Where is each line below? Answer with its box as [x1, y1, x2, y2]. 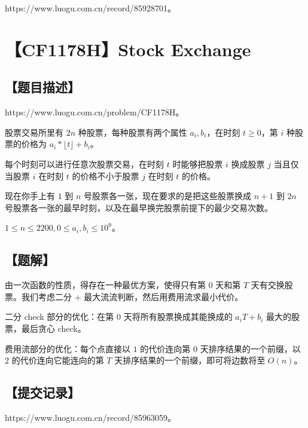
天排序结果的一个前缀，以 [200, 342, 301, 354]
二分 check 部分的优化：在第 [5, 310, 114, 323]
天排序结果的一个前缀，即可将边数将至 [114, 354, 266, 366]
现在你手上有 [5, 189, 55, 202]
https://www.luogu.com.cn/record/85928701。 [5, 2, 176, 14]
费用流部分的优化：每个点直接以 [5, 342, 130, 354]
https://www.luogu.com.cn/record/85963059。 [5, 411, 176, 423]
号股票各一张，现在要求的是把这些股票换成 [84, 189, 252, 202]
